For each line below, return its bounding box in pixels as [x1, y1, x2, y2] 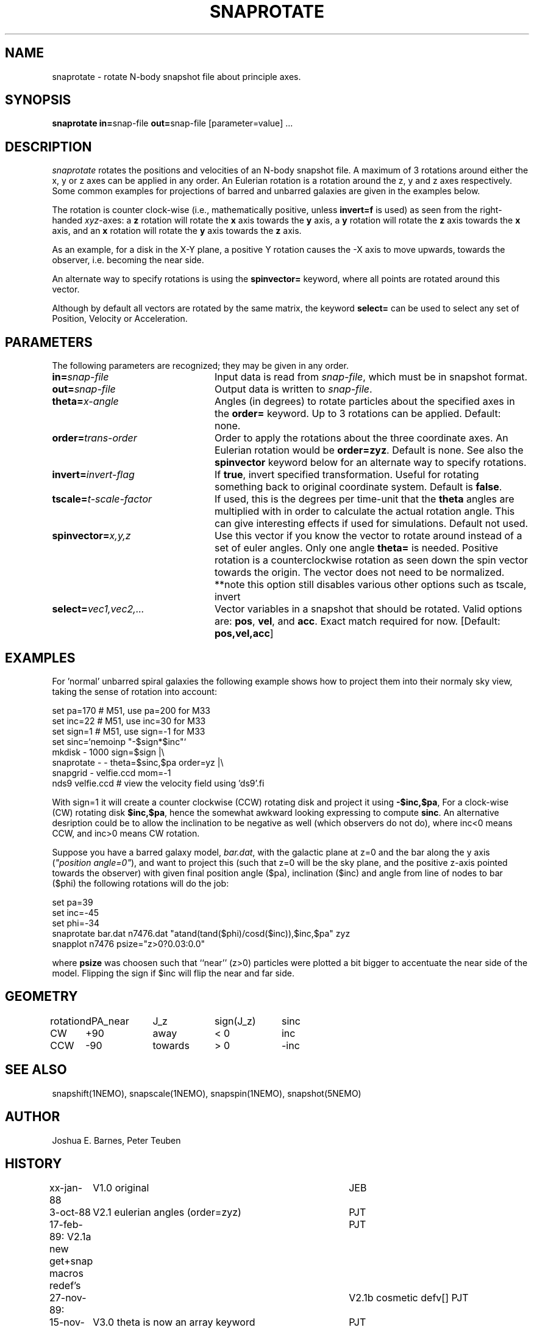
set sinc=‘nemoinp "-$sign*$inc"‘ [52, 736, 187, 747]
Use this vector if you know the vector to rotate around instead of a [214, 529, 522, 542]
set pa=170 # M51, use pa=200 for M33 [52, 705, 210, 716]
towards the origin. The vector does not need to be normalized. [214, 566, 505, 579]
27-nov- [49, 1292, 87, 1304]
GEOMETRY [5, 989, 78, 1005]
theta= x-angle [52, 395, 119, 408]
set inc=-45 [52, 907, 99, 918]
